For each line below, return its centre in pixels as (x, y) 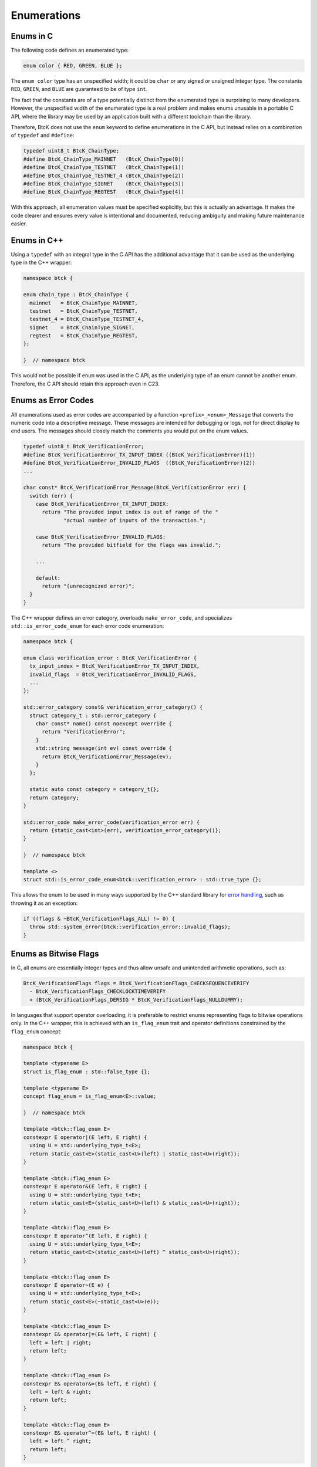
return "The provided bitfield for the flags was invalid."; (132, 545)
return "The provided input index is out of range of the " (130, 512)
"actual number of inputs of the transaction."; (135, 520)
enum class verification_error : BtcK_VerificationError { (110, 658)
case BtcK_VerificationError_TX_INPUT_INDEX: (102, 504)
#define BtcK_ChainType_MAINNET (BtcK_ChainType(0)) (104, 159)
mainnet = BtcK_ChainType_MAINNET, (84, 303)
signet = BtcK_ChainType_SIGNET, (82, 327)
